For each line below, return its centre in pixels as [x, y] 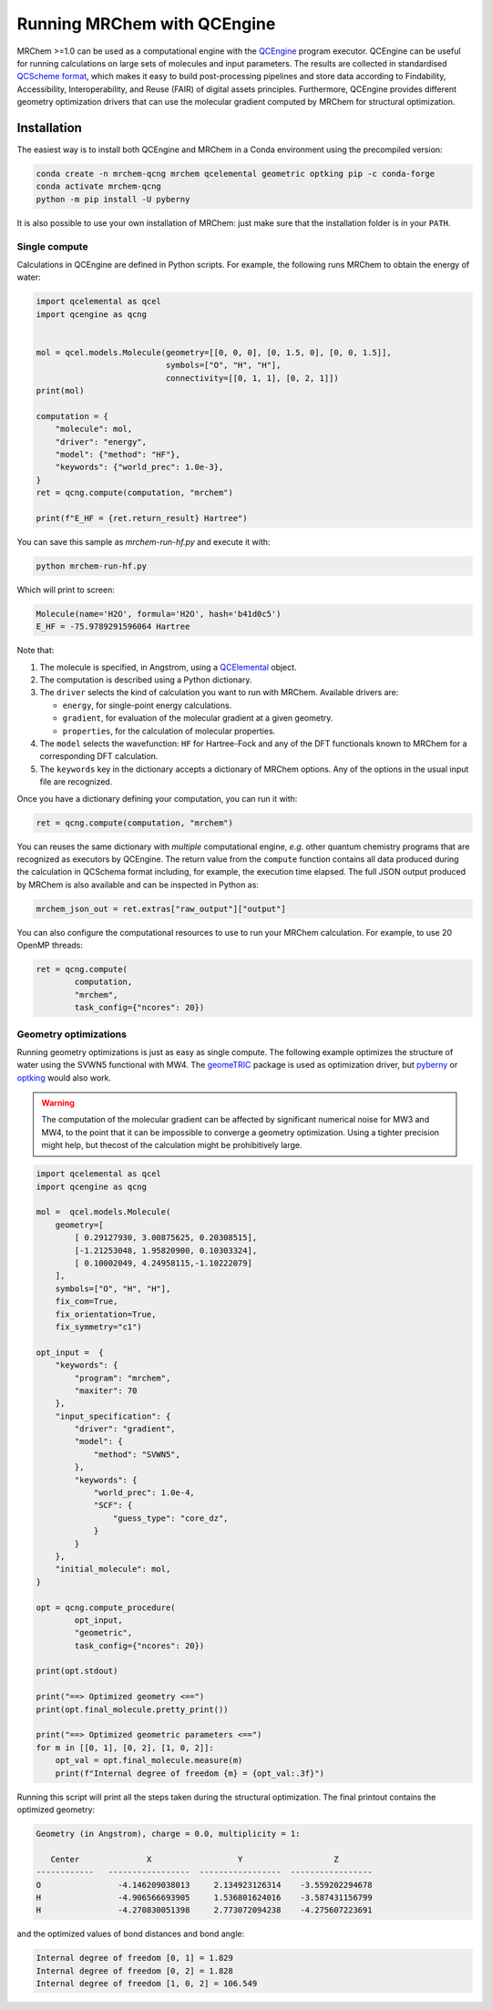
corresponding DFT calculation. [99, 756]
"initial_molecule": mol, [113, 1569]
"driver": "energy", [101, 441]
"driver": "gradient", [125, 1429]
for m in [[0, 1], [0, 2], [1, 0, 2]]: [125, 1748]
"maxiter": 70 [106, 1390]
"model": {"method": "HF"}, [118, 454]
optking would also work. [64, 1077]
